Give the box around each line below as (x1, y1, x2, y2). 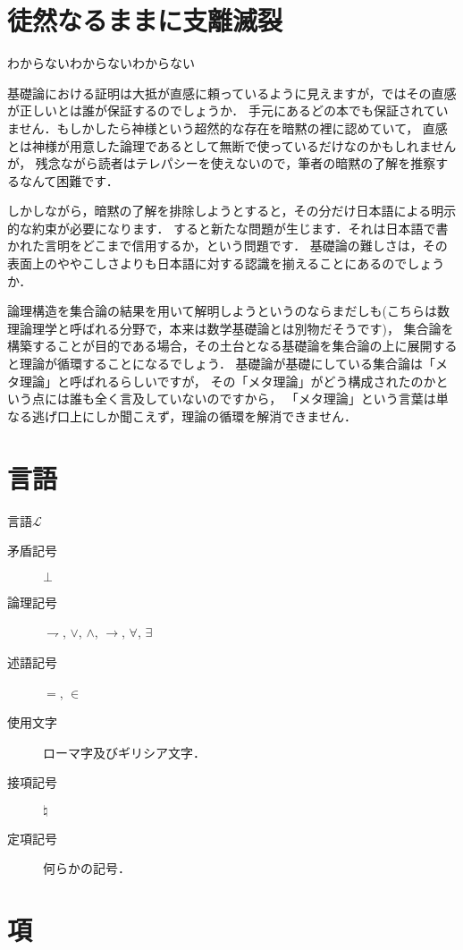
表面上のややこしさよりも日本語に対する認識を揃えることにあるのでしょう (7, 254, 445, 273)
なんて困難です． (19, 171, 119, 190)
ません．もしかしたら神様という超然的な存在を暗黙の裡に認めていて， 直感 (7, 118, 448, 137)
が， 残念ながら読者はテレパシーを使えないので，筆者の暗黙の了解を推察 (7, 154, 436, 173)
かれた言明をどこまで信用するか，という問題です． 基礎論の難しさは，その (7, 236, 448, 255)
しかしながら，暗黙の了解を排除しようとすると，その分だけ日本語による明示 (7, 201, 457, 220)
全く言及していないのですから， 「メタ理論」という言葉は (94, 389, 436, 408)
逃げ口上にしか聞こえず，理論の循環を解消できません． (31, 406, 357, 425)
